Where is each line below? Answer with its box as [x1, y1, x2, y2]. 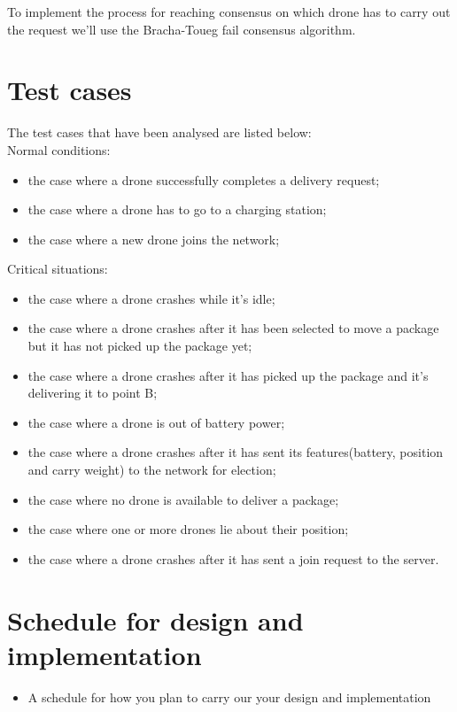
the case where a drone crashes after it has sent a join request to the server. [27, 549, 439, 568]
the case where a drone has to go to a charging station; [27, 200, 327, 219]
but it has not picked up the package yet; [27, 337, 252, 355]
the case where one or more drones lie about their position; [27, 520, 349, 538]
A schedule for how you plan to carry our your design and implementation [27, 687, 431, 706]
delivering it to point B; [27, 383, 158, 402]
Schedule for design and [7, 601, 304, 638]
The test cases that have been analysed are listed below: [7, 123, 312, 142]
